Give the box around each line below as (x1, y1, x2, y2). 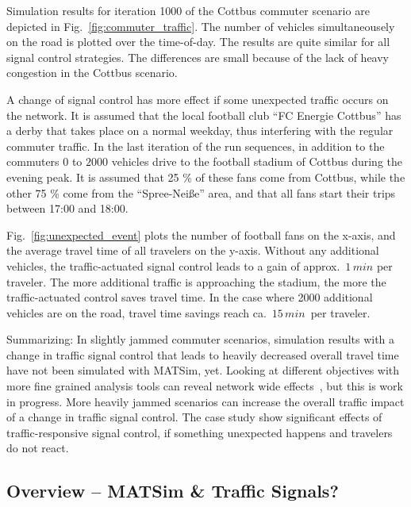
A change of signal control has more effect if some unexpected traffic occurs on (6, 90, 389, 107)
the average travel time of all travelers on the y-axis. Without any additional (6, 242, 379, 259)
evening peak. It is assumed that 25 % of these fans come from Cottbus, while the (6, 168, 405, 185)
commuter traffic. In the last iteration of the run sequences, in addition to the (6, 137, 385, 154)
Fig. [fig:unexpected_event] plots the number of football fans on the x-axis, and (6, 226, 396, 243)
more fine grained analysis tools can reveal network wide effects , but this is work (6, 378, 403, 394)
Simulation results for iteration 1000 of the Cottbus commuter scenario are (6, 2, 370, 18)
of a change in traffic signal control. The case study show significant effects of (6, 409, 382, 425)
